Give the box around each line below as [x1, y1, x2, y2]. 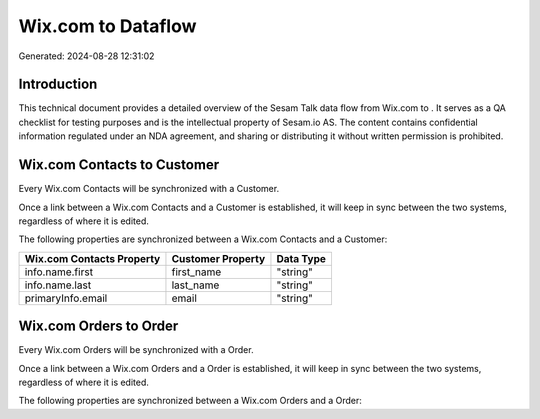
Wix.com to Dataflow [18, 15, 197, 37]
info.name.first [24, 265, 94, 279]
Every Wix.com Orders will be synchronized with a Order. [18, 344, 254, 356]
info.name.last [24, 278, 92, 292]
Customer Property [171, 251, 266, 265]
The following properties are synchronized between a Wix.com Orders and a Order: [18, 395, 362, 407]
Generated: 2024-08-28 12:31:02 [18, 50, 155, 62]
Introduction [18, 76, 98, 93]
